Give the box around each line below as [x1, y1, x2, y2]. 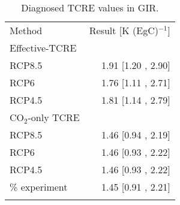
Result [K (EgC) [89, 23, 158, 37]
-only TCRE [28, 110, 80, 124]
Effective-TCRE [10, 41, 77, 55]
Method [10, 23, 43, 37]
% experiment [10, 180, 68, 194]
